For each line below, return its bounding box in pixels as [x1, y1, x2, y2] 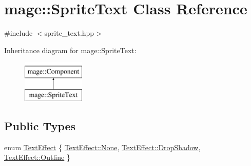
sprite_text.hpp [44, 28, 94, 38]
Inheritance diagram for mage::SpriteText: [4, 44, 137, 55]
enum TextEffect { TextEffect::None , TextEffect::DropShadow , [4, 141, 201, 152]
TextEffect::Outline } [4, 152, 70, 162]
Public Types [4, 117, 76, 133]
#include [4, 28, 33, 38]
